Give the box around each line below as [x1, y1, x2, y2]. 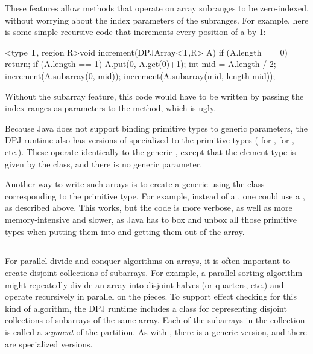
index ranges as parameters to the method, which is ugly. [5, 101, 217, 114]
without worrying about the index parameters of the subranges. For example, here [5, 13, 309, 26]
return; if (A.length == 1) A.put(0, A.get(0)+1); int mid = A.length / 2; [5, 57, 276, 70]
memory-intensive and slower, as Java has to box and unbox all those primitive [5, 213, 297, 225]
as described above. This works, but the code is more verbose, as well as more [5, 201, 292, 214]
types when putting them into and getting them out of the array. [5, 225, 245, 237]
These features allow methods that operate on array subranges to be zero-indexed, [5, 2, 309, 14]
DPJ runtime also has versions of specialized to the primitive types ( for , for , [5, 134, 294, 146]
